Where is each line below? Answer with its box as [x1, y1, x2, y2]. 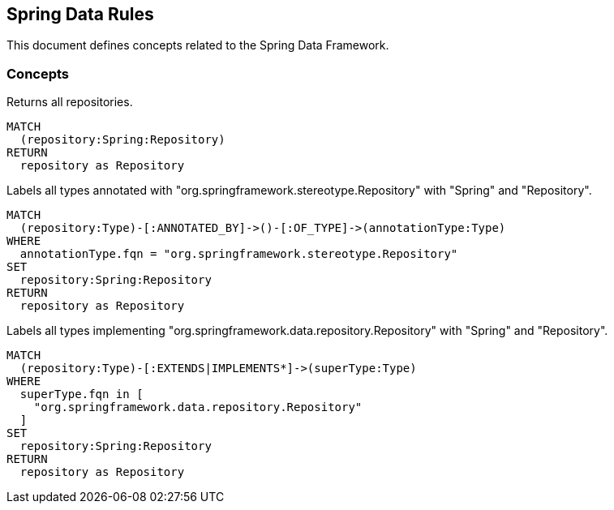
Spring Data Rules [6, 4, 154, 24]
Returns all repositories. [6, 95, 133, 109]
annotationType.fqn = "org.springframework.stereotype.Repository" [19, 247, 458, 261]
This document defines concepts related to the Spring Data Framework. [6, 38, 389, 53]
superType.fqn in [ [19, 388, 144, 401]
